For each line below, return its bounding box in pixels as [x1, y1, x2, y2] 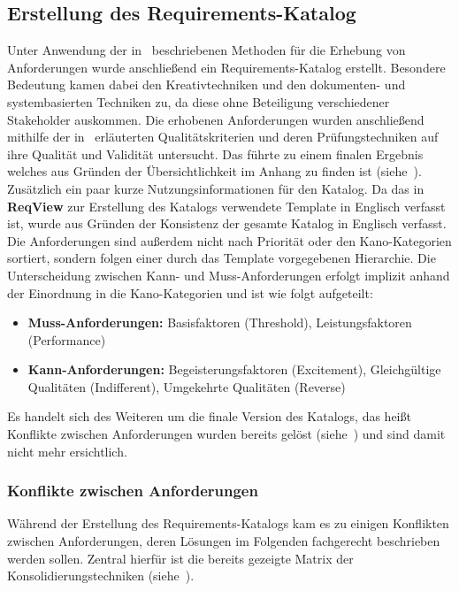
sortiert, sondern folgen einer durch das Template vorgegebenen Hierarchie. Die [7, 249, 436, 267]
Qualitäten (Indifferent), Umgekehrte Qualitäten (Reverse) [27, 377, 346, 395]
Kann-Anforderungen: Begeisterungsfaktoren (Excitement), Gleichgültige [27, 360, 441, 379]
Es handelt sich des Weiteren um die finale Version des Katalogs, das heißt [7, 407, 411, 426]
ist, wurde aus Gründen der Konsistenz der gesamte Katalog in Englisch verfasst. [7, 214, 447, 233]
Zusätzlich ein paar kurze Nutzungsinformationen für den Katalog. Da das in [7, 179, 425, 197]
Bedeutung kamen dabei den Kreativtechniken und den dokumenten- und [7, 75, 406, 94]
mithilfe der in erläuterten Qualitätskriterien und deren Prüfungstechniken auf [7, 127, 439, 146]
